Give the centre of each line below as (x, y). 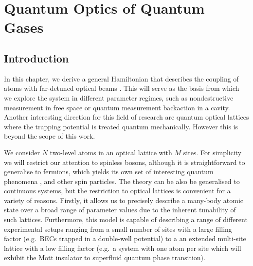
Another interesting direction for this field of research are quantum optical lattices (126, 117)
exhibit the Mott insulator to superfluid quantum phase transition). (105, 257)
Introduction (36, 58)
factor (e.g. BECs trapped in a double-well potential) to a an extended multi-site (125, 238)
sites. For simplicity (212, 152)
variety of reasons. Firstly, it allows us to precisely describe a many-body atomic (124, 200)
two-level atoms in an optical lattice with (111, 152)
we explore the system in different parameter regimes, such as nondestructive (119, 97)
